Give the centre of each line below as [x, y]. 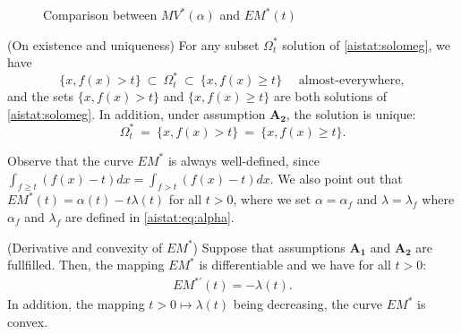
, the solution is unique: [351, 113]
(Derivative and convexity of [85, 247]
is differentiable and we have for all [295, 265]
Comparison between [100, 14]
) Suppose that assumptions [269, 247]
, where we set [272, 199]
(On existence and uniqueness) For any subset [133, 44]
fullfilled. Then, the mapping [86, 265]
